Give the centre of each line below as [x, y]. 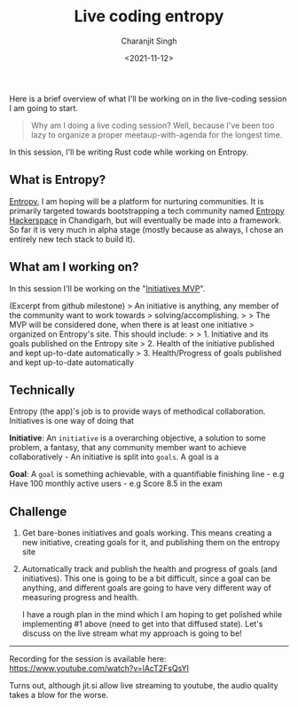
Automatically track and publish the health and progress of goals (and [149, 569]
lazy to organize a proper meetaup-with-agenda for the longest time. [157, 134]
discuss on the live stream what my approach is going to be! [132, 633]
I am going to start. [43, 107]
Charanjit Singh [149, 41]
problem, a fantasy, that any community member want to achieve [128, 448]
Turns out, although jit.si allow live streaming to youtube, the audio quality [144, 686]
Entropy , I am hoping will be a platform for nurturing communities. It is [137, 201]
